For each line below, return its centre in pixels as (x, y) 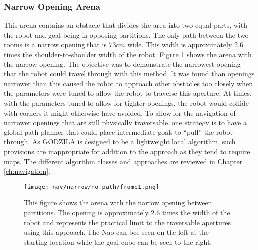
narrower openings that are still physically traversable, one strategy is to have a (125, 122)
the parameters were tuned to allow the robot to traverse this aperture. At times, (128, 93)
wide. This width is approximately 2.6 (185, 44)
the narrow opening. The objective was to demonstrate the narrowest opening (122, 64)
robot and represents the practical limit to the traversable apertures (127, 222)
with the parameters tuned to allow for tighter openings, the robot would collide (126, 102)
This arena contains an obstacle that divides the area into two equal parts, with (126, 25)
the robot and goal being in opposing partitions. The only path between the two (126, 34)
